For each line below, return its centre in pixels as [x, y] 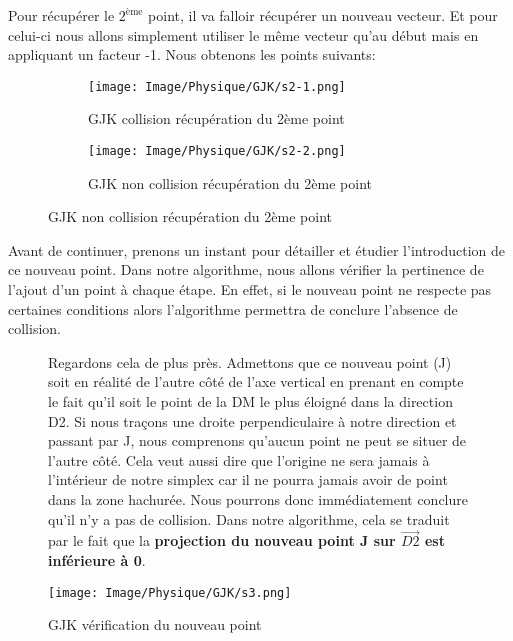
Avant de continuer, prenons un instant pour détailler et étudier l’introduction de [257, 249]
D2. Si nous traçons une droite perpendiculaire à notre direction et [252, 420]
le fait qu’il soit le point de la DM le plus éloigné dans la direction [250, 401]
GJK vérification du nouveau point [155, 624]
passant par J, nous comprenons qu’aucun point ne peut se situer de [257, 440]
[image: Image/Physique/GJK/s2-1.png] [217, 86]
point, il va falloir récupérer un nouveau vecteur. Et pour [323, 15]
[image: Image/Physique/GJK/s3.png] [170, 592]
